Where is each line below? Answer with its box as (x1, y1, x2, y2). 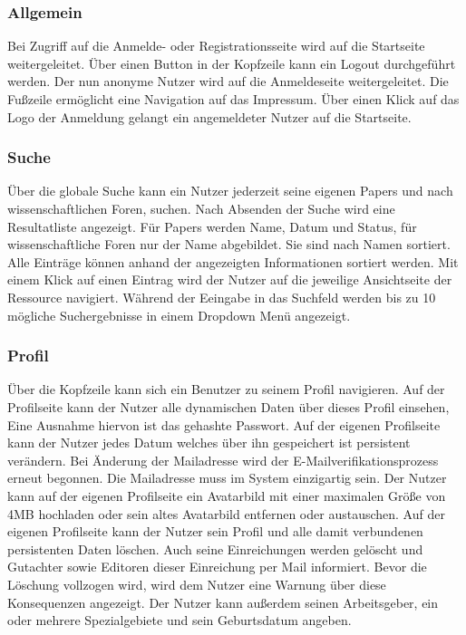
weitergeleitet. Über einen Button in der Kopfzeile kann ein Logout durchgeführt (7, 53, 456, 72)
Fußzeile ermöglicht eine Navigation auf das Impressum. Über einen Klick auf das (7, 90, 460, 108)
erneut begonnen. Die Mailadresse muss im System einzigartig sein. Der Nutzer (7, 468, 447, 487)
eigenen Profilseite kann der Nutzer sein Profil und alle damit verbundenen (7, 522, 423, 541)
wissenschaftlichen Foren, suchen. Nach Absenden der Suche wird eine (7, 199, 395, 217)
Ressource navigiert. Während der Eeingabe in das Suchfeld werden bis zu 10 (7, 287, 436, 306)
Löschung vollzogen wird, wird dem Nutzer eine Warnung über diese (7, 574, 386, 593)
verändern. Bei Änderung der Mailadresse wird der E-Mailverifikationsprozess (7, 450, 439, 469)
